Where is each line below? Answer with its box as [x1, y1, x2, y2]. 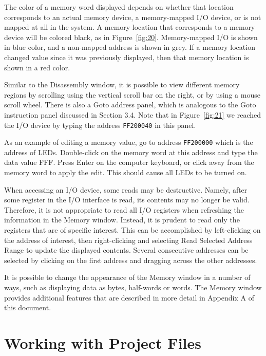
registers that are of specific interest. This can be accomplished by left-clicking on [4, 224, 261, 235]
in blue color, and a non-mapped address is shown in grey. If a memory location [4, 42, 255, 52]
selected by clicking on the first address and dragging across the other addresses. [4, 254, 257, 265]
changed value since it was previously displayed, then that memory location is [4, 51, 249, 62]
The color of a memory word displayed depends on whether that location [4, 2, 234, 12]
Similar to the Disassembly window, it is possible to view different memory [4, 79, 240, 90]
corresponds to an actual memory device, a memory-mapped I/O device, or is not [4, 11, 261, 22]
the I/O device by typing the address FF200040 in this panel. [4, 119, 196, 130]
